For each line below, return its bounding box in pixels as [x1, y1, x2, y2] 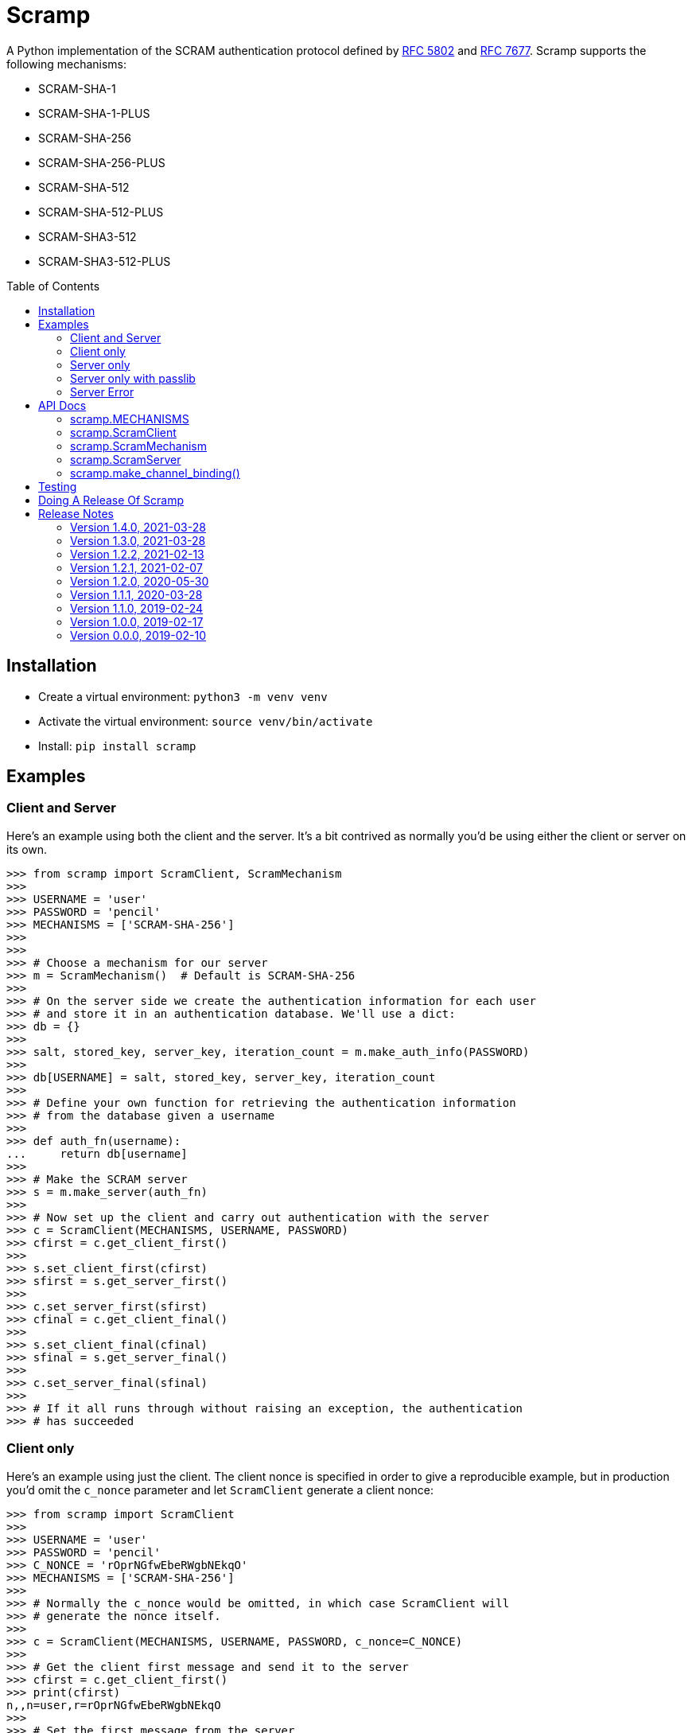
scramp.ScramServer [70, 452, 181, 466]
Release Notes [38, 506, 114, 520]
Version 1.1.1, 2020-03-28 [70, 587, 203, 602]
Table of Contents [6, 278, 100, 293]
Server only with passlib [70, 371, 196, 385]
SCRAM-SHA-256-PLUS [38, 155, 165, 169]
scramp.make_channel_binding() [70, 465, 240, 480]
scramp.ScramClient [70, 425, 177, 439]
